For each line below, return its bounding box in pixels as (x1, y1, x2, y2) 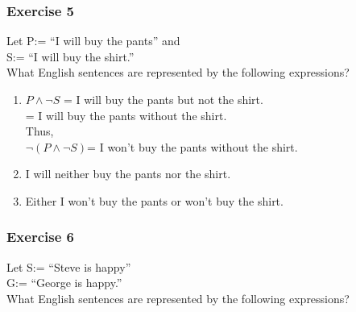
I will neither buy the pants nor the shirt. (25, 165, 231, 182)
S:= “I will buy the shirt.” (6, 48, 135, 64)
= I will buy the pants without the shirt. (25, 106, 227, 123)
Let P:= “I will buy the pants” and (6, 32, 180, 49)
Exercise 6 (6, 227, 74, 247)
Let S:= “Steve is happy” (6, 258, 131, 275)
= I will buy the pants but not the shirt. (63, 91, 263, 107)
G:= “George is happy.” (6, 274, 122, 291)
